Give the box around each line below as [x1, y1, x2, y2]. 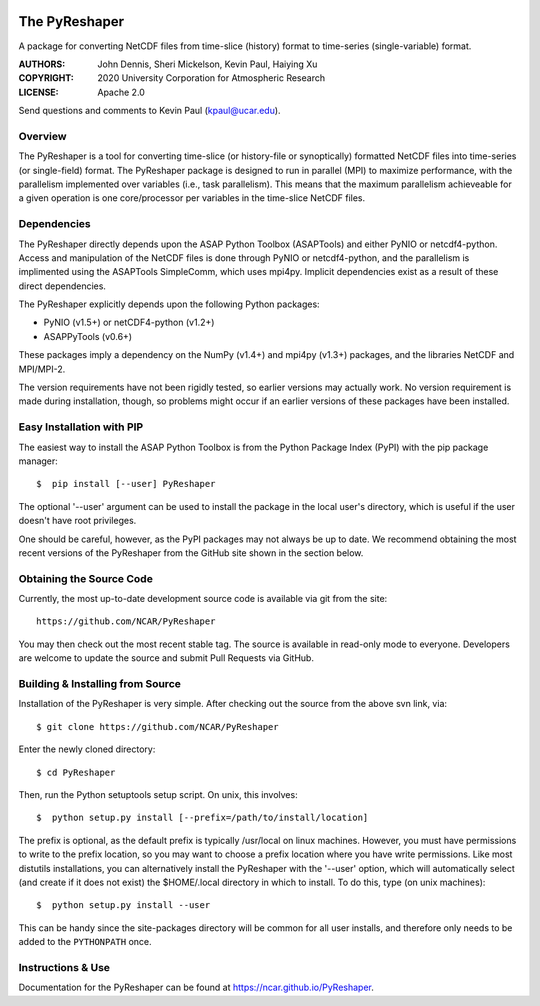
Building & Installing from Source [18, 677, 182, 690]
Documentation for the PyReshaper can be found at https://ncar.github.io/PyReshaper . [18, 981, 375, 994]
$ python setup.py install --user [36, 900, 211, 911]
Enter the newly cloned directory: [18, 743, 156, 755]
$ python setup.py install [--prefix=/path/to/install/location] [36, 812, 369, 824]
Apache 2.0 [97, 86, 145, 98]
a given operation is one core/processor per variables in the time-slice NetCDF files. [18, 192, 365, 204]
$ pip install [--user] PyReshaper [36, 478, 216, 490]
